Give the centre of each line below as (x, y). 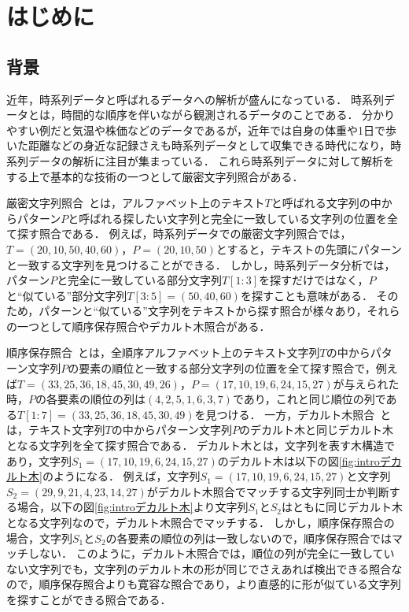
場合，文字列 (39, 538)
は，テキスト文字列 (56, 430)
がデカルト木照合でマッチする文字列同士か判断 (268, 491)
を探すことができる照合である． (89, 599)
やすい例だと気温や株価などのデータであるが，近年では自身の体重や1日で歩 (202, 130)
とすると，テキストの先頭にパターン (309, 249)
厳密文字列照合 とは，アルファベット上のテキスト (136, 203)
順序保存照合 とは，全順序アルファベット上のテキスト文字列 (163, 352)
